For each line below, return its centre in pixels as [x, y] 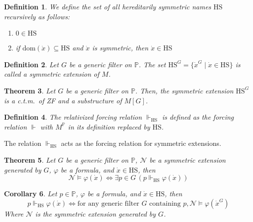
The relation [23, 143]
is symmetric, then [120, 48]
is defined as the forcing [198, 117]
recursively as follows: [37, 16]
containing [165, 203]
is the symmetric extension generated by [96, 213]
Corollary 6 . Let [31, 194]
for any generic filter [108, 203]
